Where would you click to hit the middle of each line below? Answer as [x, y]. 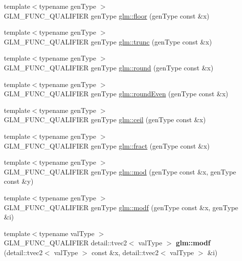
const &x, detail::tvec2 [125, 252]
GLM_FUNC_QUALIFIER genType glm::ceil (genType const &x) [105, 120]
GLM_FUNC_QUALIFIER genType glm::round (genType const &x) [109, 67]
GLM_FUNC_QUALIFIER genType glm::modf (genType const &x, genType [121, 207]
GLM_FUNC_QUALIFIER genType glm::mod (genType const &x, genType [120, 171]
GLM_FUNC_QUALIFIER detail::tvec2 [66, 243]
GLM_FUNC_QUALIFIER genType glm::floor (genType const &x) [107, 15]
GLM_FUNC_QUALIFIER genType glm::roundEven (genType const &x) [116, 94]
